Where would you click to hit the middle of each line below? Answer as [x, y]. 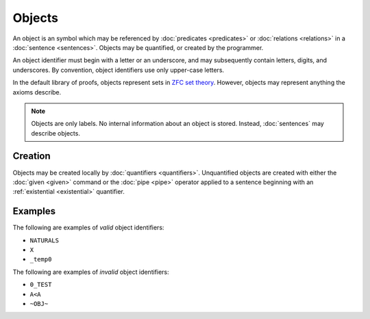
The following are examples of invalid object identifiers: [91, 272]
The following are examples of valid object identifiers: [88, 228]
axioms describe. [37, 92]
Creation [32, 156]
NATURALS [45, 240]
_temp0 [41, 259]
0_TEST [41, 285]
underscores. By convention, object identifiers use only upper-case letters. [119, 70]
